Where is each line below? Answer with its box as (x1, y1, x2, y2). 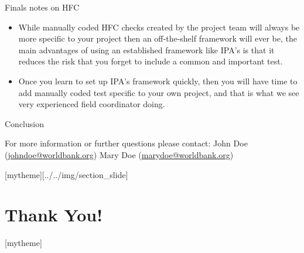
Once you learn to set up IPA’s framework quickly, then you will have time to (18, 74, 298, 87)
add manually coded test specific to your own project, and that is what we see (18, 86, 299, 98)
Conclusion (5, 117, 44, 129)
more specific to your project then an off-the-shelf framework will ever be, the (18, 32, 297, 45)
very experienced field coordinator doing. (18, 98, 165, 110)
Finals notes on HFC (5, 1, 80, 13)
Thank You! (5, 203, 103, 227)
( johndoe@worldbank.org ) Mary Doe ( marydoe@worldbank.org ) (5, 148, 234, 160)
